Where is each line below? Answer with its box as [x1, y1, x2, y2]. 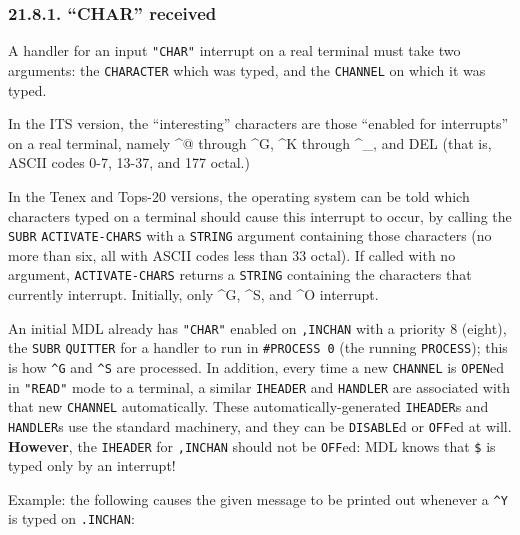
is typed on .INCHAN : [8, 508, 135, 529]
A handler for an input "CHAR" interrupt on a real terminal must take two [8, 40, 461, 61]
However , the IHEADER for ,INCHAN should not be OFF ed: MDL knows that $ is [8, 435, 496, 456]
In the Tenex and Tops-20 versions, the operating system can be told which [8, 185, 470, 206]
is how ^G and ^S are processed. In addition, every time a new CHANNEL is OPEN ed [8, 356, 504, 377]
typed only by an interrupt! [8, 455, 176, 476]
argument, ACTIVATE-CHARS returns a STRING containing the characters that [8, 264, 472, 285]
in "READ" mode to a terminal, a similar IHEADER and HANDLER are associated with [8, 376, 511, 397]
